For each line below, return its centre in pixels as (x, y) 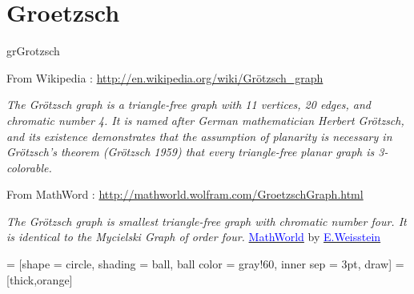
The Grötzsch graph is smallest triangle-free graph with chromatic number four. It (207, 221)
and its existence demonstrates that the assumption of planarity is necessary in (199, 136)
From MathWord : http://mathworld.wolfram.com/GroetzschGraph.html (185, 194)
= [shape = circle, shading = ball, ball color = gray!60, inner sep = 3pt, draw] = (205, 264)
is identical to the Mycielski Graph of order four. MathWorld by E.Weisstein (194, 237)
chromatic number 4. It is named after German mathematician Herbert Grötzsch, (205, 120)
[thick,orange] (40, 279)
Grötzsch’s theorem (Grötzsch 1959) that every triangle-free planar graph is (191, 152)
